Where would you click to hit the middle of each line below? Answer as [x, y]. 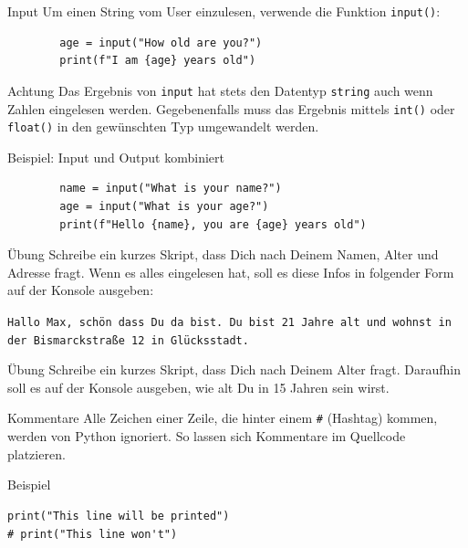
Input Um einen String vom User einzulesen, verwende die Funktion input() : [224, 11]
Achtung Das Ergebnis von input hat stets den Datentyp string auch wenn [220, 90]
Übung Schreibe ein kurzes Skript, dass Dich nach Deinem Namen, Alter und [223, 254]
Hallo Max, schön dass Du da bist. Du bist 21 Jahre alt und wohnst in [229, 322]
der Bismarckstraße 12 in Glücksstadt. [128, 340]
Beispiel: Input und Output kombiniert [116, 157]
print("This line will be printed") [119, 516]
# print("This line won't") [93, 534]
